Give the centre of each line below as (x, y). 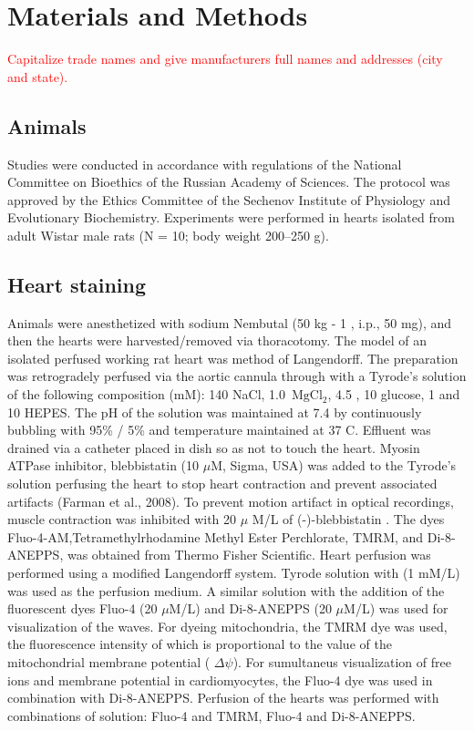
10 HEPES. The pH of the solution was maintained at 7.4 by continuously (215, 412)
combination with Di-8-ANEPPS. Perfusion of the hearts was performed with (223, 698)
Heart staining (77, 284)
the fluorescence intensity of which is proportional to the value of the (200, 644)
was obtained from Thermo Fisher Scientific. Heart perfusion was (249, 555)
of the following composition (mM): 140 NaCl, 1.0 (146, 394)
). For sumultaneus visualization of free (342, 661)
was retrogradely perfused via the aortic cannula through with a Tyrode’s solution (237, 376)
